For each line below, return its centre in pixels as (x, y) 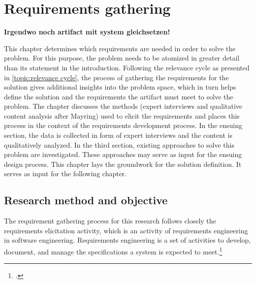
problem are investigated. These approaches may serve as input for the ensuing (123, 154)
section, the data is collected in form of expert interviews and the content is (118, 135)
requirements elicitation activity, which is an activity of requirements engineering (126, 230)
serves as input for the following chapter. (65, 173)
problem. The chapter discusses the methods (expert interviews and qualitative (123, 106)
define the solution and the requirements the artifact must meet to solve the (119, 96)
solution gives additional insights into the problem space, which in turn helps (120, 87)
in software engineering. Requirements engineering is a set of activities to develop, (128, 240)
